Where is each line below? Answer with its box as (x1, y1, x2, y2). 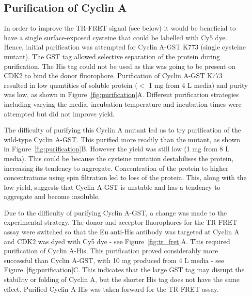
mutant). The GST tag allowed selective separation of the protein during (4, 51, 220, 61)
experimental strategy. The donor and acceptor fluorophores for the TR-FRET (4, 217, 237, 227)
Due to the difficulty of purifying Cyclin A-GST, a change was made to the (4, 207, 227, 217)
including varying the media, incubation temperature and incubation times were (4, 99, 242, 109)
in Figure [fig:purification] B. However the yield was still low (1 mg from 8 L (4, 144, 230, 154)
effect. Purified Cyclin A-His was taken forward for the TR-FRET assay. (4, 283, 219, 294)
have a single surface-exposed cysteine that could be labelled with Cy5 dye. (4, 32, 227, 42)
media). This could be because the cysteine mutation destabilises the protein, (4, 153, 234, 163)
